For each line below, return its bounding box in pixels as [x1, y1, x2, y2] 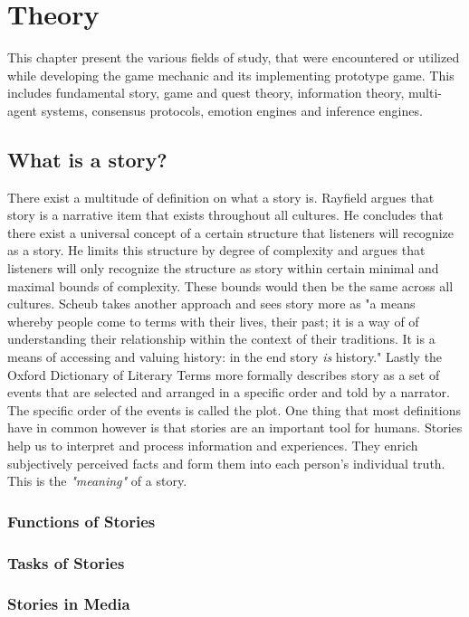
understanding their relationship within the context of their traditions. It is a [7, 329, 435, 348]
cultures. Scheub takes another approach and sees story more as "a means [7, 294, 416, 313]
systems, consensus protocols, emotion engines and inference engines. [41, 100, 423, 119]
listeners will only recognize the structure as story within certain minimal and [7, 259, 439, 278]
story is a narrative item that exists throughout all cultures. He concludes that [7, 205, 444, 224]
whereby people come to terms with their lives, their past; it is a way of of [7, 311, 419, 330]
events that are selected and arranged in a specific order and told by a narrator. [7, 383, 450, 402]
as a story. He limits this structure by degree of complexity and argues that [7, 241, 426, 260]
